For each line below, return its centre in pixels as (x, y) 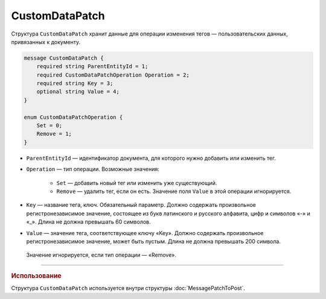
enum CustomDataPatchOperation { (73, 117)
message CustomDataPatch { (64, 58)
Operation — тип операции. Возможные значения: (93, 169)
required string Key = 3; (75, 83)
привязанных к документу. (46, 42)
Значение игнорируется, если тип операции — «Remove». (101, 255)
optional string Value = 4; (78, 92)
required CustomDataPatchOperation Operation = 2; (113, 75)
